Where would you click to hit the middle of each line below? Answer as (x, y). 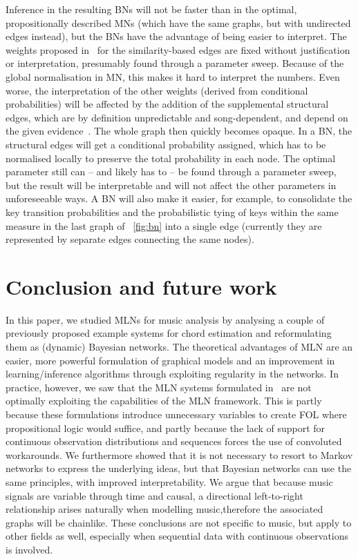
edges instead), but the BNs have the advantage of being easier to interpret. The (176, 36)
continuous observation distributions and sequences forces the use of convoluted (174, 441)
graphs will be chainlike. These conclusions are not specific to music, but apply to (179, 522)
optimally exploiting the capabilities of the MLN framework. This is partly (164, 401)
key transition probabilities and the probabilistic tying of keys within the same (172, 212)
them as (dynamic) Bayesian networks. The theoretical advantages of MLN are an (179, 346)
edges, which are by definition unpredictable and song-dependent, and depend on (177, 117)
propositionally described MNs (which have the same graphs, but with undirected (178, 22)
